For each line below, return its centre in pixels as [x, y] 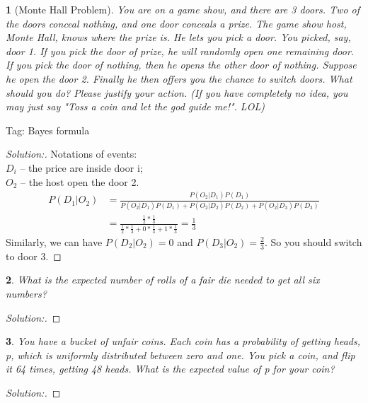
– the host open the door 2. [80, 181]
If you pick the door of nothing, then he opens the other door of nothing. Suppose [181, 65]
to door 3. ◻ [34, 256]
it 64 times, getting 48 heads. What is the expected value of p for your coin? [170, 369]
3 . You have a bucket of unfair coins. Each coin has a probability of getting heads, [183, 341]
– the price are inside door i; [81, 167]
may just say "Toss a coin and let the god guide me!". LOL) [135, 106]
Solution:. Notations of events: [71, 154]
